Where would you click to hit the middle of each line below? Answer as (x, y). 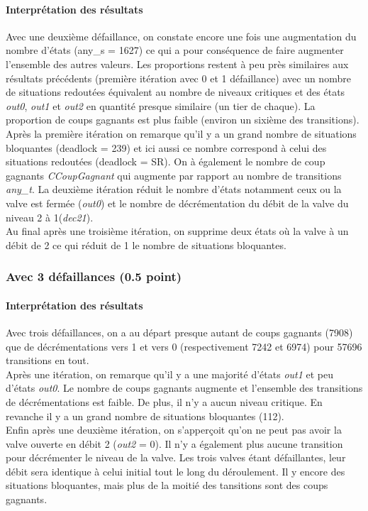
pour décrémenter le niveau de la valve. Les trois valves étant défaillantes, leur (176, 457)
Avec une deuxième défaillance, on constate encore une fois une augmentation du (181, 36)
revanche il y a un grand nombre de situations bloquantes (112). (145, 416)
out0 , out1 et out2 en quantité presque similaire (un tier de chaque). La (161, 105)
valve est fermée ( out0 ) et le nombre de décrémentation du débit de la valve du (177, 203)
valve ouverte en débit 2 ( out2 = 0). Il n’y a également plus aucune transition (174, 443)
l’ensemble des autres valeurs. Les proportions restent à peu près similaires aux (177, 64)
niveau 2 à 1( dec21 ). (50, 217)
